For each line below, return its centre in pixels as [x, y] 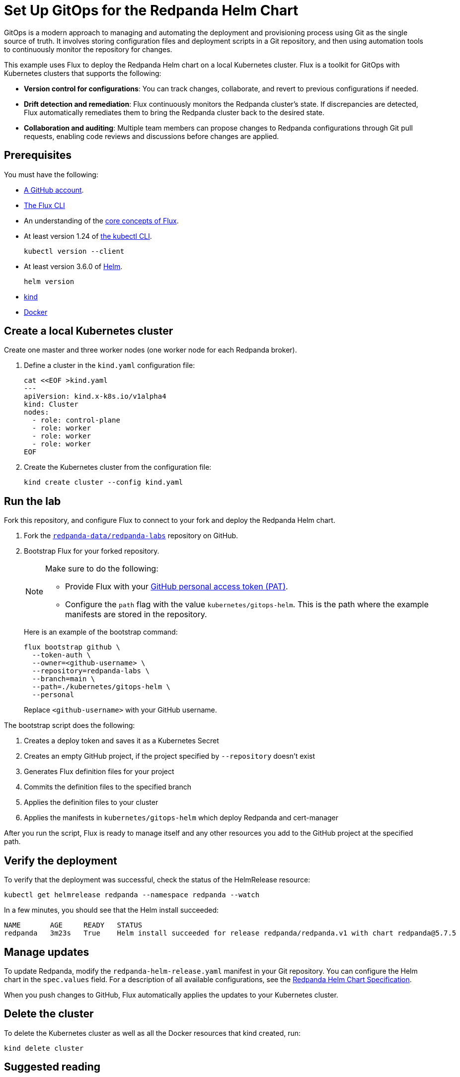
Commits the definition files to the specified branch [108, 787]
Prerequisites [38, 155]
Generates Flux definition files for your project [99, 772]
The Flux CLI [44, 205]
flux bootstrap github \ [72, 647]
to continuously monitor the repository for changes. [88, 49]
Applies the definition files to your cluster [91, 802]
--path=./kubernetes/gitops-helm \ [101, 687]
